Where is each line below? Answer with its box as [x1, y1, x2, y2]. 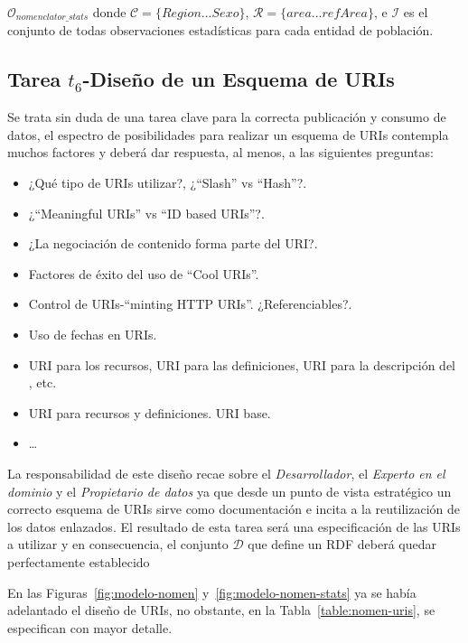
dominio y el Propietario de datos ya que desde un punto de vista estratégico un [7, 481, 452, 500]
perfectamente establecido [7, 552, 150, 571]
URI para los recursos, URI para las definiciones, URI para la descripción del [28, 355, 456, 374]
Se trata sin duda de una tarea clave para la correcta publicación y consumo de [7, 107, 446, 126]
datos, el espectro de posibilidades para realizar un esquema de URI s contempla [7, 125, 449, 144]
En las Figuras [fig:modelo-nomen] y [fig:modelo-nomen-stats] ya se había [7, 582, 417, 601]
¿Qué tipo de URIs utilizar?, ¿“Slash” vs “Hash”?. [28, 173, 307, 192]
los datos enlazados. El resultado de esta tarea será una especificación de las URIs [7, 517, 461, 536]
